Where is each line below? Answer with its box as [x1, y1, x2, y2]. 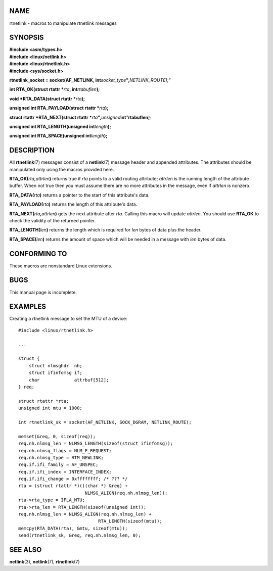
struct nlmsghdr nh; [28, 363, 83, 368]
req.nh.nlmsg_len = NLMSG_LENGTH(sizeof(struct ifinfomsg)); [18, 441, 173, 447]
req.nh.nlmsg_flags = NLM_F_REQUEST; [18, 448, 112, 453]
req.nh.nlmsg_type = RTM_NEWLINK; [18, 455, 104, 460]
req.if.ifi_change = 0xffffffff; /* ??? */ [18, 476, 128, 482]
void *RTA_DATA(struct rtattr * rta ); [9, 96, 85, 102]
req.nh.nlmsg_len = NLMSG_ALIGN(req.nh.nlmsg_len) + [18, 511, 152, 517]
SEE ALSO [9, 546, 42, 554]
